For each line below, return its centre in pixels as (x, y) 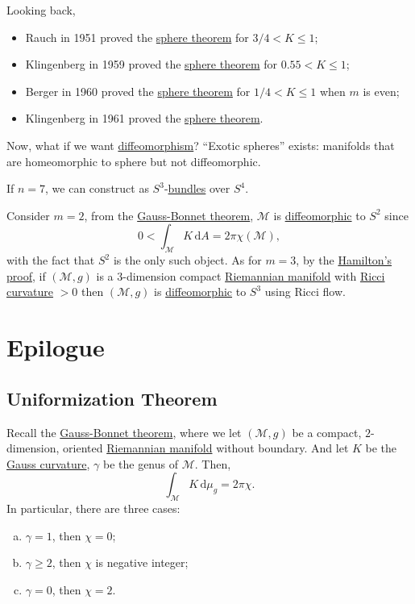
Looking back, (41, 10)
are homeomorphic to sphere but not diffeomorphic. (134, 161)
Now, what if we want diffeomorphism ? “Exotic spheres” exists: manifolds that (201, 145)
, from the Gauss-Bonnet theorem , (169, 215)
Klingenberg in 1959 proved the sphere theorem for (151, 64)
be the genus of (141, 463)
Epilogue (56, 347)
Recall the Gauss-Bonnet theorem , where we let (124, 432)
